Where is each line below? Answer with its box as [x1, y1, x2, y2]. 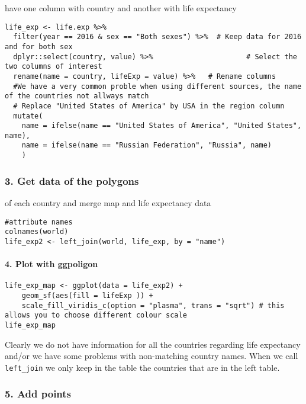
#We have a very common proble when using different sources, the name [13, 82, 302, 91]
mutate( [13, 111, 43, 120]
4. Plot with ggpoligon [5, 258, 98, 270]
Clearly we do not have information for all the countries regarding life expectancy [5, 338, 301, 350]
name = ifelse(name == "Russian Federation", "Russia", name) [21, 141, 272, 150]
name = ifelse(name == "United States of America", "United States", [21, 121, 302, 130]
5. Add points [5, 386, 72, 401]
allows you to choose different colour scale [5, 311, 187, 320]
